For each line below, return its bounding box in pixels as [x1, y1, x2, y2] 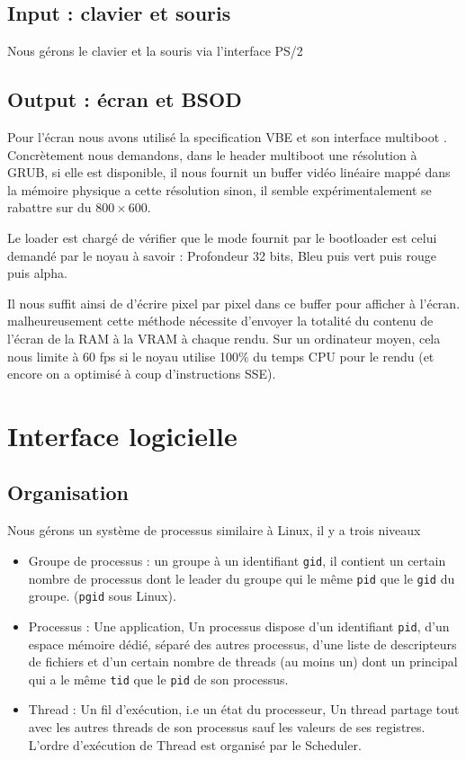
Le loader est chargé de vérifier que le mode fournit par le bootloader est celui [7, 228, 437, 246]
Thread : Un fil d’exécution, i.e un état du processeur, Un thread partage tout [28, 700, 460, 719]
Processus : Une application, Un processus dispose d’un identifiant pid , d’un [28, 616, 450, 635]
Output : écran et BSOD [7, 85, 242, 113]
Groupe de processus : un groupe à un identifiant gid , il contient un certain [28, 550, 446, 569]
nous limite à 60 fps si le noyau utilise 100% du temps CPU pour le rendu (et [7, 346, 435, 365]
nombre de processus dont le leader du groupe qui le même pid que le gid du [28, 568, 455, 587]
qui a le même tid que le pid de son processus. [28, 669, 289, 688]
